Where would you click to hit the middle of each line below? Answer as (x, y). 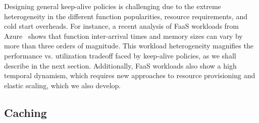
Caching (25, 112)
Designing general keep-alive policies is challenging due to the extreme (113, 6)
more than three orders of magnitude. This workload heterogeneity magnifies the (129, 46)
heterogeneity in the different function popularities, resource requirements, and (126, 16)
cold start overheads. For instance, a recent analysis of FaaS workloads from (122, 26)
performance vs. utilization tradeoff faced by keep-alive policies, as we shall (120, 55)
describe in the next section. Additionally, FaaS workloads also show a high (120, 65)
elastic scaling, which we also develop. (63, 85)
